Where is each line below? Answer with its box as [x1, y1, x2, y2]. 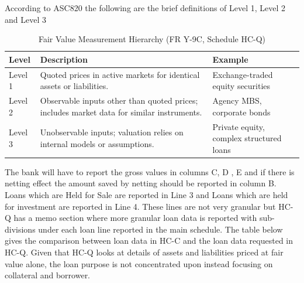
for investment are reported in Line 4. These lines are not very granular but [5, 200, 276, 212]
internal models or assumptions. [40, 137, 154, 149]
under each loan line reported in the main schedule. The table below [38, 223, 283, 235]
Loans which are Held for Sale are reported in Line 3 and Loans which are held [5, 188, 288, 200]
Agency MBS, [212, 94, 262, 107]
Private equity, [212, 120, 265, 132]
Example [212, 53, 248, 65]
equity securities [212, 80, 271, 92]
